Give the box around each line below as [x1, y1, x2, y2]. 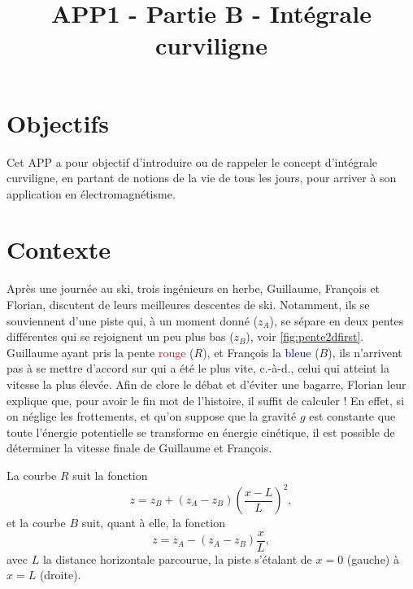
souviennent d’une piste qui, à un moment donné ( [7, 312, 258, 329]
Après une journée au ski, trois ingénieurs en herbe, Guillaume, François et [7, 280, 380, 297]
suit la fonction [72, 466, 148, 483]
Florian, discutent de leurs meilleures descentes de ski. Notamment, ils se [7, 296, 370, 312]
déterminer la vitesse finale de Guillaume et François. [7, 439, 272, 456]
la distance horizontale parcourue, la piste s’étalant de [42, 550, 312, 567]
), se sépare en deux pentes [269, 312, 404, 329]
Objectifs [7, 106, 109, 139]
